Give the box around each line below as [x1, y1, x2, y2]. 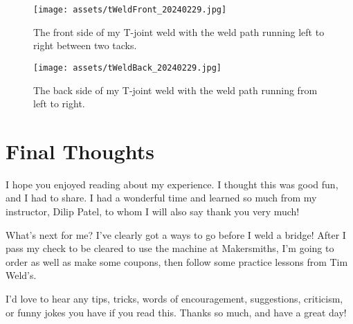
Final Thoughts [6, 136, 155, 165]
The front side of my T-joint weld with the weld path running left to [33, 24, 325, 39]
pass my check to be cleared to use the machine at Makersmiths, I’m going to [6, 241, 334, 255]
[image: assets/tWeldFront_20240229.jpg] [33, 5, 227, 15]
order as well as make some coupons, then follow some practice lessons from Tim [6, 254, 348, 269]
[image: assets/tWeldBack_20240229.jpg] [33, 62, 222, 73]
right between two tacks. [33, 38, 137, 53]
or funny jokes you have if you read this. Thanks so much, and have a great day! [6, 305, 347, 319]
